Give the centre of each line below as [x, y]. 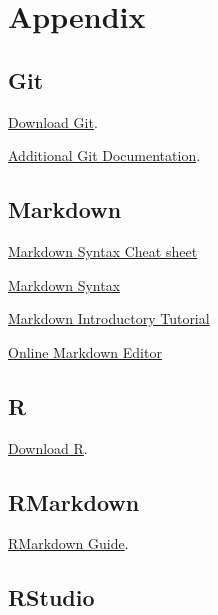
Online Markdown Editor [85, 351]
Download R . [48, 447]
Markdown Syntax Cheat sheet [103, 250]
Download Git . [53, 121]
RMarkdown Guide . [68, 543]
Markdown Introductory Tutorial [109, 318]
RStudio [51, 597]
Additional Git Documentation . [104, 155]
